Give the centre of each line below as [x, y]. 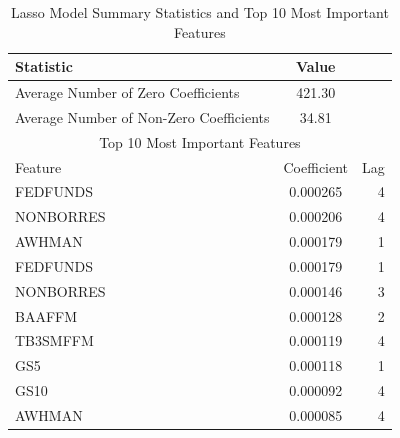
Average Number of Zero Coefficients [127, 92]
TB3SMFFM [54, 340]
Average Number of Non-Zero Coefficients [142, 116]
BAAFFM [46, 315]
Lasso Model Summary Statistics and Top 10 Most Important [199, 12]
